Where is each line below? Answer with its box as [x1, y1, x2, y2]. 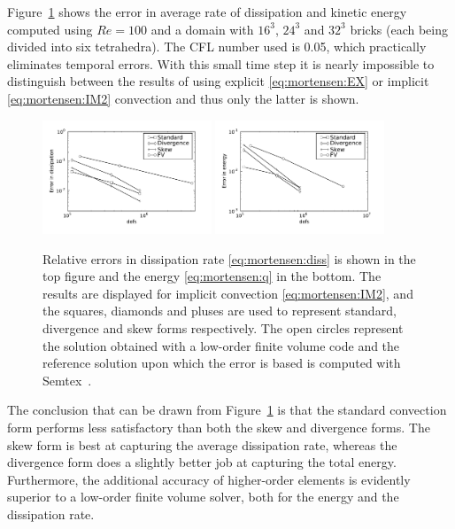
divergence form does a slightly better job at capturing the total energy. [7, 453, 397, 471]
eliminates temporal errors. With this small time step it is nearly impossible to [7, 54, 435, 73]
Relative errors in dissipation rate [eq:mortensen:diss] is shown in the [42, 249, 416, 268]
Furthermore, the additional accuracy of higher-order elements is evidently [7, 470, 411, 488]
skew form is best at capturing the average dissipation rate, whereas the [7, 435, 397, 454]
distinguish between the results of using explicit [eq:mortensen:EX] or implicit [7, 72, 429, 90]
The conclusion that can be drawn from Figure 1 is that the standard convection [7, 401, 447, 419]
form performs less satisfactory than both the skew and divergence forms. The [7, 418, 430, 436]
